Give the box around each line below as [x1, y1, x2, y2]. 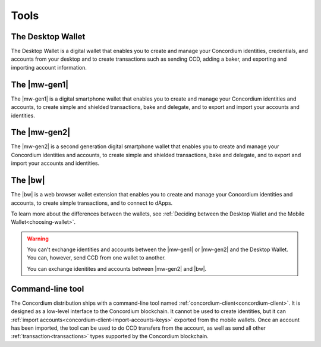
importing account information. [11, 64, 87, 71]
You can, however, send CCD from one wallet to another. [27, 254, 166, 261]
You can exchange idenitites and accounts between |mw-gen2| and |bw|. [27, 265, 207, 272]
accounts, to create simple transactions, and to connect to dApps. [11, 199, 173, 207]
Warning [27, 235, 49, 242]
